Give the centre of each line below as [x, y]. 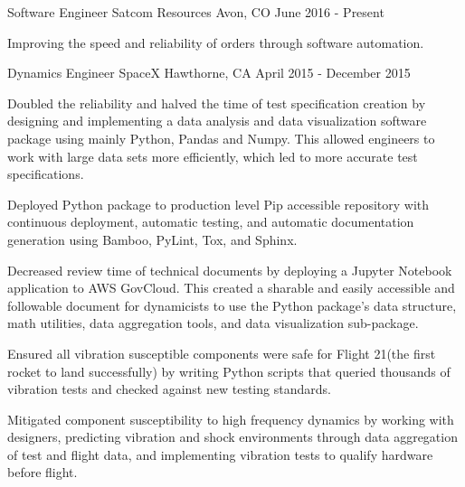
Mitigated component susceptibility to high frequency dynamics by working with [231, 419]
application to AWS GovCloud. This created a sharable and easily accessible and [231, 288]
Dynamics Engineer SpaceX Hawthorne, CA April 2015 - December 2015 [209, 73]
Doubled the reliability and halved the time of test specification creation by [217, 103]
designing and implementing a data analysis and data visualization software [217, 121]
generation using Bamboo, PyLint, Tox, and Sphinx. [152, 239]
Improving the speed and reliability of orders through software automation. [216, 42]
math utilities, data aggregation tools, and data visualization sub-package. [213, 323]
